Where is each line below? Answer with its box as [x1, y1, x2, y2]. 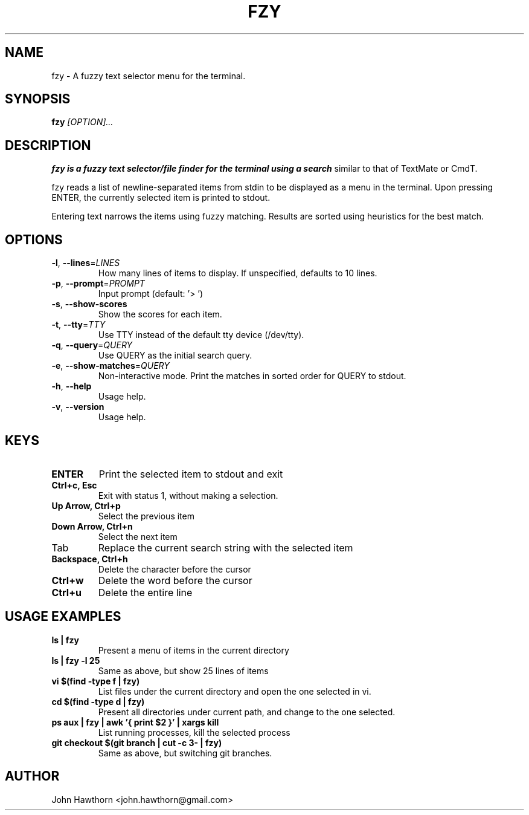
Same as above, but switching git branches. [98, 747, 272, 758]
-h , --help [51, 381, 92, 392]
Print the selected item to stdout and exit [98, 467, 283, 480]
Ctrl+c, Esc [51, 479, 97, 490]
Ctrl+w [51, 574, 84, 586]
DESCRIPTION [5, 137, 91, 153]
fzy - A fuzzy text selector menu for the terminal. [51, 70, 246, 81]
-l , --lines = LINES [51, 258, 120, 268]
